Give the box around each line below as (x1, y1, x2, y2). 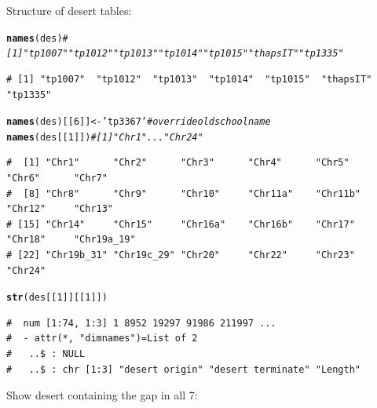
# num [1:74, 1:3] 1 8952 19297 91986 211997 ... (6, 317, 276, 329)
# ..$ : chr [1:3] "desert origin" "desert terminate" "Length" (6, 363, 361, 375)
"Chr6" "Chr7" (6, 173, 108, 184)
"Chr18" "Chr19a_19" (6, 234, 136, 246)
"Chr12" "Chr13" (6, 203, 114, 215)
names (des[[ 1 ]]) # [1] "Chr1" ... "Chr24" (6, 131, 203, 143)
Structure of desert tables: (6, 2, 132, 18)
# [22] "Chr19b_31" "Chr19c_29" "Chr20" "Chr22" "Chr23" (6, 249, 355, 260)
